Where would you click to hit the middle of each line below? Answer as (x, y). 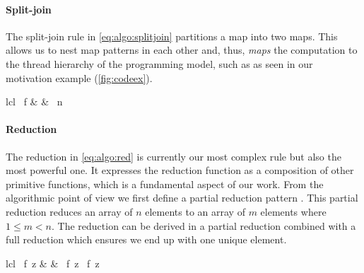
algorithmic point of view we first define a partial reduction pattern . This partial (182, 198)
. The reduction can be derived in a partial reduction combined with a (204, 225)
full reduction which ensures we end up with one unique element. (146, 239)
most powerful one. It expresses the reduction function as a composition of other (180, 170)
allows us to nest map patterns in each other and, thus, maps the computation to (182, 50)
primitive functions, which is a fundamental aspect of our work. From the (165, 184)
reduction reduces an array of (69, 211)
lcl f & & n (34, 101)
